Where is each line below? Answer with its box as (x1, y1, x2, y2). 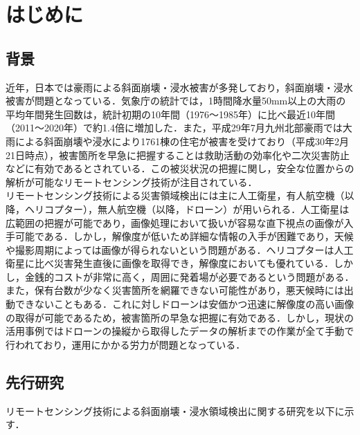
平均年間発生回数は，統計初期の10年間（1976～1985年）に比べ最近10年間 (6, 107, 335, 121)
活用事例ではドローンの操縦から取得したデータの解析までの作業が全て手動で (6, 324, 354, 338)
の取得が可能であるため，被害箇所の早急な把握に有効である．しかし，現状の (6, 310, 354, 324)
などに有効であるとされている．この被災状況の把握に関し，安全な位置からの (6, 161, 354, 176)
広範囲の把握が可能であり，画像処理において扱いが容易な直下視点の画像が (6, 215, 344, 230)
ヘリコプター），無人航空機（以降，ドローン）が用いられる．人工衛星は (24, 201, 350, 216)
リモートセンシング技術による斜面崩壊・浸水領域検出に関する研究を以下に (6, 403, 345, 418)
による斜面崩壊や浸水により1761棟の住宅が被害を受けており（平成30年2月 (15, 133, 349, 148)
